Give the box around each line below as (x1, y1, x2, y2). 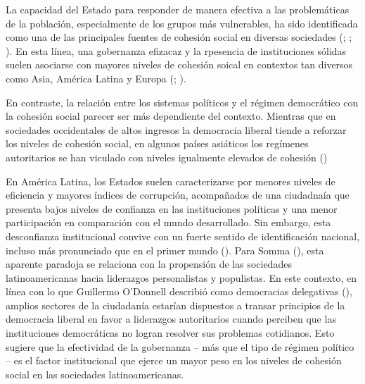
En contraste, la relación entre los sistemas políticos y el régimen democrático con (6, 94, 359, 109)
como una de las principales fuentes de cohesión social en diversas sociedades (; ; (6, 30, 352, 44)
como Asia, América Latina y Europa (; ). (6, 70, 186, 85)
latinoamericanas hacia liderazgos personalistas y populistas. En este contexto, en (6, 270, 357, 285)
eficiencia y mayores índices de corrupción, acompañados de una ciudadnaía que (6, 187, 350, 202)
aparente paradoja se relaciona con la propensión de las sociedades (6, 256, 292, 271)
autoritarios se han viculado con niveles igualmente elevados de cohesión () (6, 149, 328, 164)
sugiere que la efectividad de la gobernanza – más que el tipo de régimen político (6, 339, 354, 354)
